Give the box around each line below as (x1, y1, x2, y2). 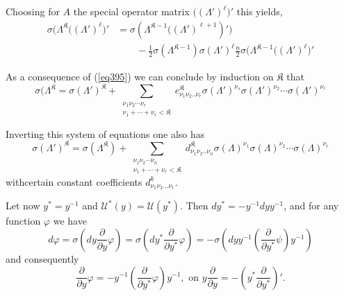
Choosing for (6, 4, 60, 18)
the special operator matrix (73, 4, 190, 18)
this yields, (236, 4, 283, 18)
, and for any (284, 198, 339, 213)
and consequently (6, 251, 79, 265)
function (6, 214, 41, 228)
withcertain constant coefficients (6, 174, 142, 189)
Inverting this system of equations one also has (6, 126, 205, 141)
